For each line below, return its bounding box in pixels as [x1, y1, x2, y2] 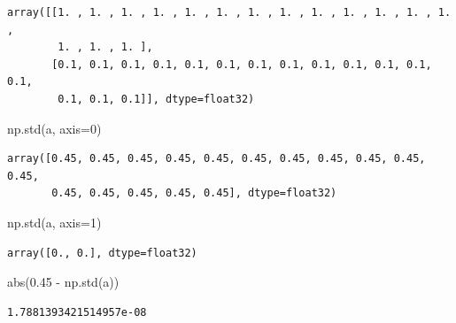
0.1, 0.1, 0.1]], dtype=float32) [58, 92, 255, 105]
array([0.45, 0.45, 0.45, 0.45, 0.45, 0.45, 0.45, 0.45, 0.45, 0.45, [7, 152, 426, 165]
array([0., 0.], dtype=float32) [7, 246, 197, 259]
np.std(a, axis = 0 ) [7, 119, 102, 137]
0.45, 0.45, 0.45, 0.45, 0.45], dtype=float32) [51, 187, 337, 200]
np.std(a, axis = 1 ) [7, 212, 102, 231]
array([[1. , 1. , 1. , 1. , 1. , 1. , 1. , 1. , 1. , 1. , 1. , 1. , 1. [7, 6, 452, 19]
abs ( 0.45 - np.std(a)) [7, 273, 120, 291]
